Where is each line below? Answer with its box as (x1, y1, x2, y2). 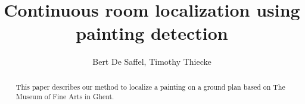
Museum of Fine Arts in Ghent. (15, 92, 114, 102)
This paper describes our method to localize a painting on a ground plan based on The (15, 81, 285, 92)
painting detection (76, 21, 228, 45)
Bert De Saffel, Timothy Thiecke (92, 55, 211, 68)
